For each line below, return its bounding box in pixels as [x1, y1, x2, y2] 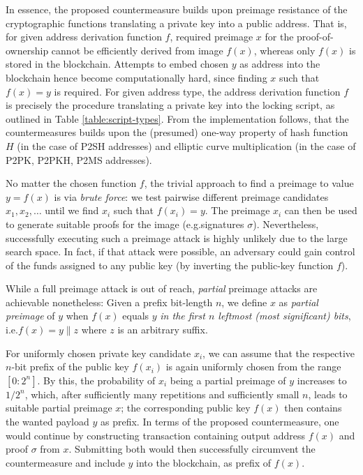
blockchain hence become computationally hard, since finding [6, 70, 267, 84]
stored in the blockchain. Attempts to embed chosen [6, 56, 229, 71]
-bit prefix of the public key [11, 359, 129, 374]
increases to [297, 372, 347, 387]
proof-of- [297, 29, 334, 44]
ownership [6, 43, 49, 57]
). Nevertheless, [253, 216, 319, 231]
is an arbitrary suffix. [117, 322, 208, 337]
